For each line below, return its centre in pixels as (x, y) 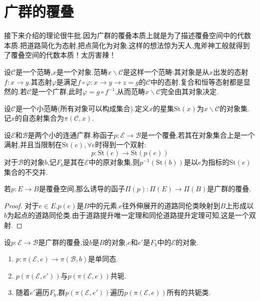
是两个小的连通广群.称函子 (71, 134)
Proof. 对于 (21, 205)
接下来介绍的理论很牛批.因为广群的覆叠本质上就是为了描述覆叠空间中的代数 (127, 35)
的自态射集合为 (40, 118)
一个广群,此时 (60, 91)
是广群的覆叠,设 (64, 242)
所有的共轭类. (189, 292)
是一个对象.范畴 (82, 71)
